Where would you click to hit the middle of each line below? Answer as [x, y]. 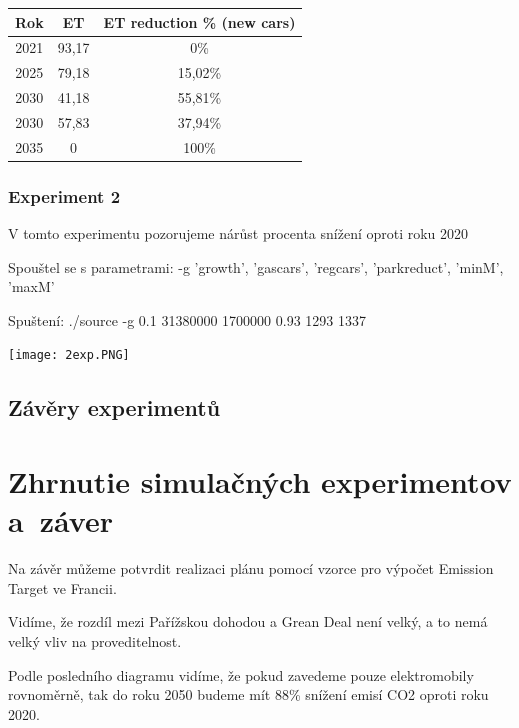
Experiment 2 [64, 195]
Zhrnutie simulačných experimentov [260, 481]
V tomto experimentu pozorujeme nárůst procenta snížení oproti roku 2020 [238, 233]
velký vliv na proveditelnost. [95, 640]
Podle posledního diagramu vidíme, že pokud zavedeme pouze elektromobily [241, 674]
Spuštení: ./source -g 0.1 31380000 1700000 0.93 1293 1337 [187, 319]
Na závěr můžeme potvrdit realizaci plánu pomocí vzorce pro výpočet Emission [251, 568]
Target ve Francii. [62, 587]
